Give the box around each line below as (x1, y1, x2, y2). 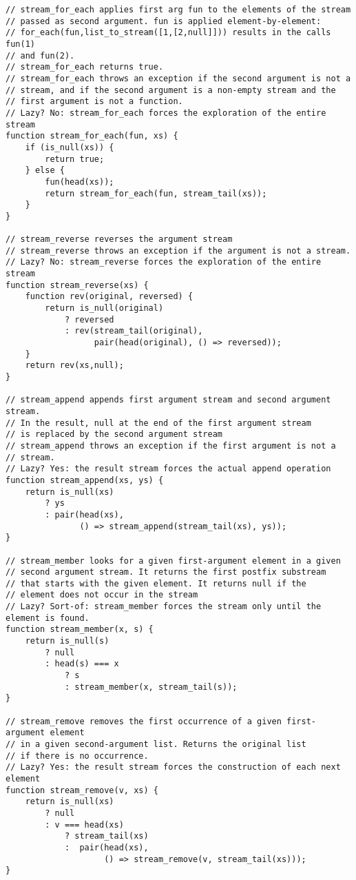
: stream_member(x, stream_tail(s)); (64, 682, 238, 692)
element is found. (6, 613, 90, 623)
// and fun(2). (6, 50, 75, 61)
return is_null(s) (25, 636, 109, 646)
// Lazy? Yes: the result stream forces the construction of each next (6, 762, 341, 772)
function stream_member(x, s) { (6, 624, 154, 635)
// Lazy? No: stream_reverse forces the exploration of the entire (6, 257, 322, 267)
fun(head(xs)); (45, 176, 114, 187)
